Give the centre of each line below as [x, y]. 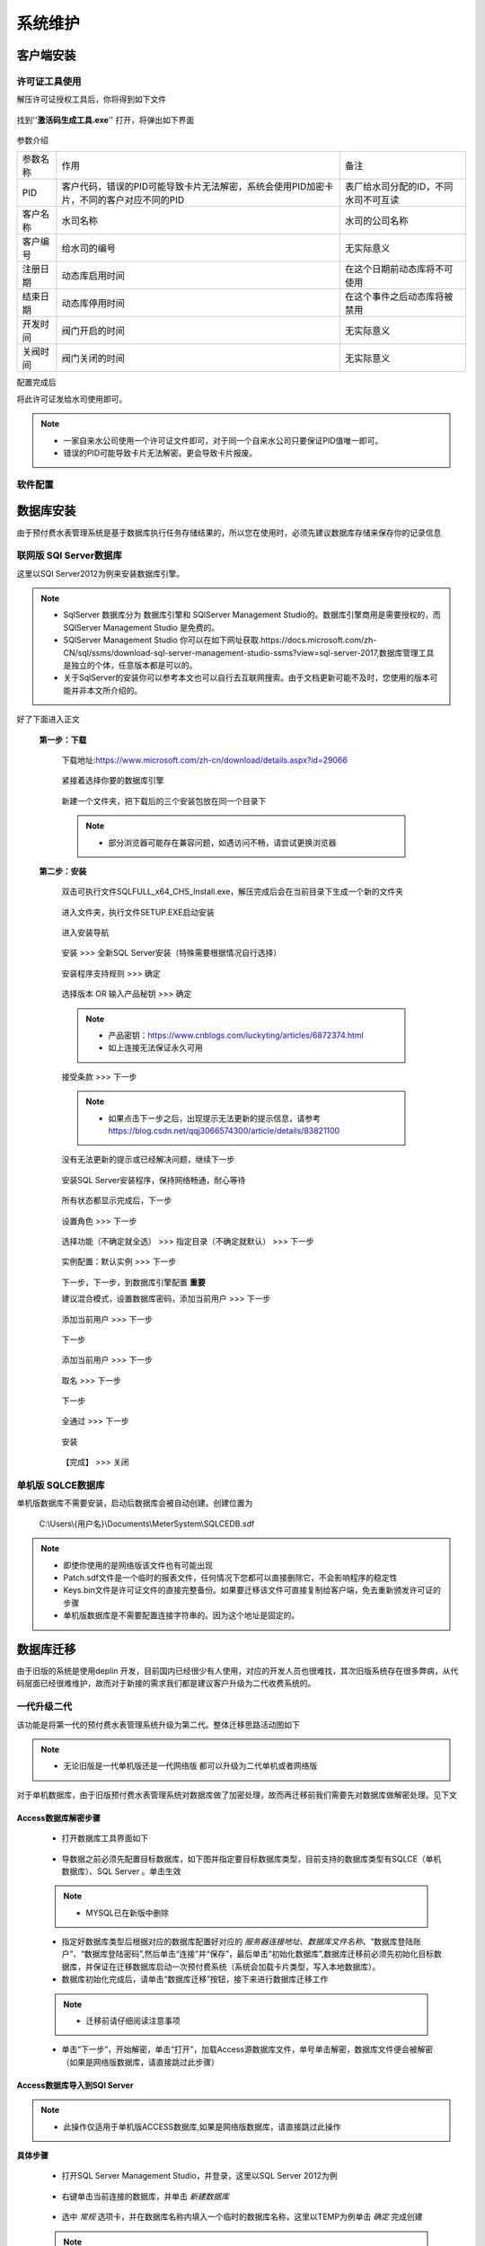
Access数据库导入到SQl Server [75, 2085]
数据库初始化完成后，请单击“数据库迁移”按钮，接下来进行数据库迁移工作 [195, 1979]
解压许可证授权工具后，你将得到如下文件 [91, 100]
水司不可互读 [372, 200]
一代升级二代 [44, 1707]
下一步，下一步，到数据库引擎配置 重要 [133, 1282]
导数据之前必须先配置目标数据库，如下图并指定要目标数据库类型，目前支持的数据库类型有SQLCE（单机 [251, 1859]
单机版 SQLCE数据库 [61, 1485]
